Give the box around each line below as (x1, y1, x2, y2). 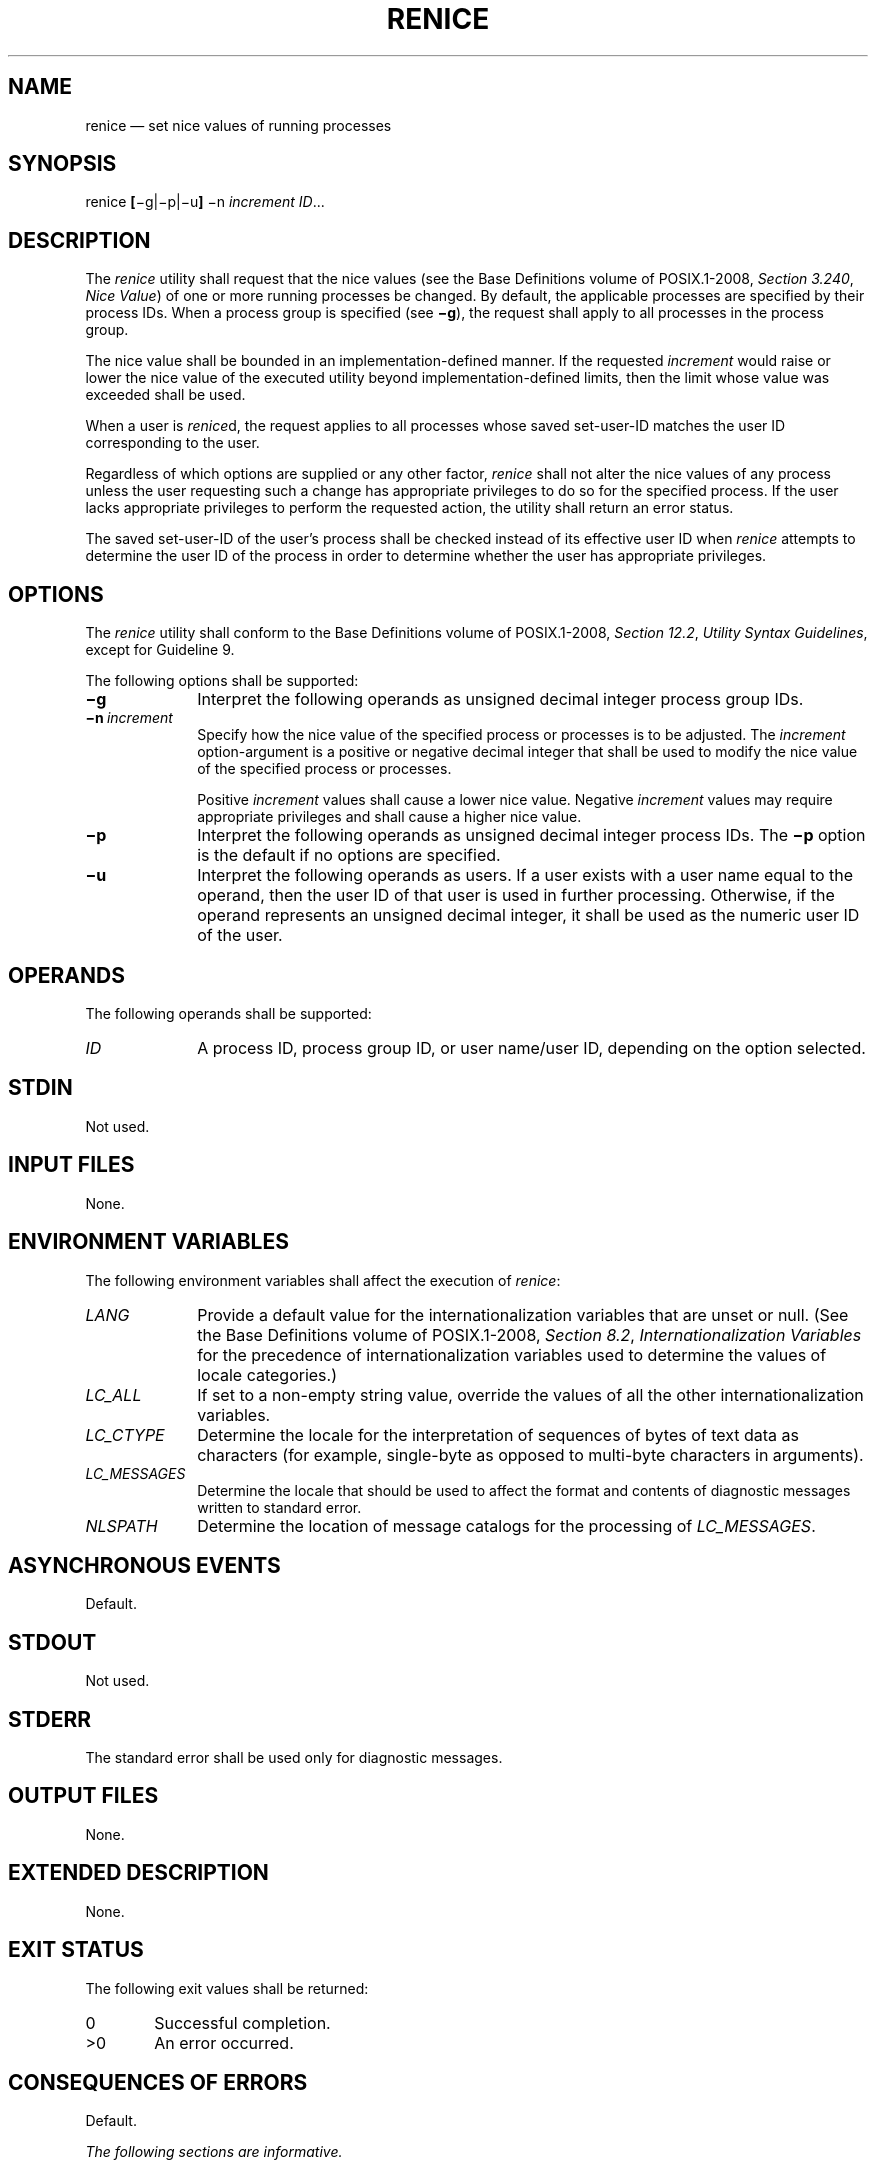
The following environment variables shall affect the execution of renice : (85, 1271, 561, 1289)
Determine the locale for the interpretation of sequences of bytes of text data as (197, 1424, 799, 1445)
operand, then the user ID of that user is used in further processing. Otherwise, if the (197, 885, 835, 906)
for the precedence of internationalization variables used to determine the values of (197, 1344, 827, 1365)
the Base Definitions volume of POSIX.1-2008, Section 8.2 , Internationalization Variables (197, 1324, 862, 1345)
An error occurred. (154, 2032, 294, 2053)
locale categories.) (197, 1364, 338, 1385)
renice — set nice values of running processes (85, 116, 392, 134)
